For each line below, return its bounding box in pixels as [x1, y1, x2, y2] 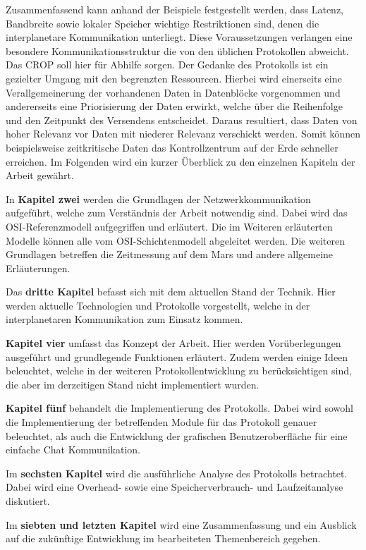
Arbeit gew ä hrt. [6, 168, 74, 183]
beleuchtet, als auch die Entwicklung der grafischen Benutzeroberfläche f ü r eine [6, 428, 348, 443]
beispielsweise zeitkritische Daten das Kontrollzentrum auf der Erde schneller [6, 140, 338, 154]
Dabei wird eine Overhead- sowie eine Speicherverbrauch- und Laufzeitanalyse [6, 479, 343, 494]
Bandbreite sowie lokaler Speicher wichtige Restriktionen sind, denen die [6, 16, 319, 30]
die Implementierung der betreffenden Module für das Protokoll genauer [6, 415, 317, 429]
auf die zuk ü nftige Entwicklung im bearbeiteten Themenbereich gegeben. [6, 531, 321, 546]
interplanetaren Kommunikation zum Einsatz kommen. [6, 312, 243, 326]
